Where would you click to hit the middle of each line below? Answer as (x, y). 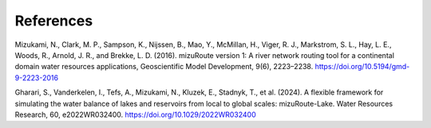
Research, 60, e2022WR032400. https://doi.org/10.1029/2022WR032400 (135, 114)
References (54, 21)
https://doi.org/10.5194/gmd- (362, 67)
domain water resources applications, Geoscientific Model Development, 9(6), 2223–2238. (164, 67)
